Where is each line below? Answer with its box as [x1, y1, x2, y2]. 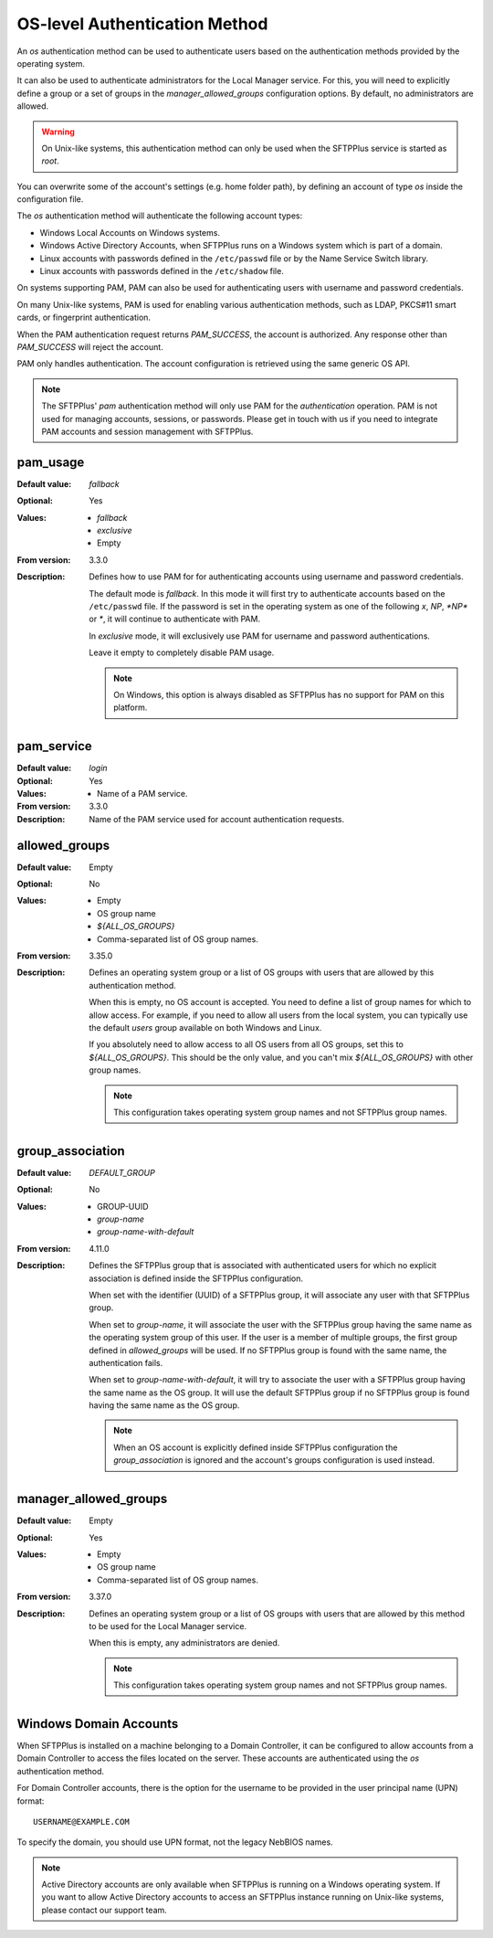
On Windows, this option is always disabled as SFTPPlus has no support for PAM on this [113, 689, 445, 700]
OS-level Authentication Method [16, 14, 268, 34]
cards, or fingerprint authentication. [16, 312, 151, 323]
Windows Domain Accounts [16, 1716, 179, 1731]
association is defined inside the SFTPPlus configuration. [89, 1273, 303, 1284]
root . [41, 155, 59, 166]
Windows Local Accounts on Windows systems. [39, 227, 221, 238]
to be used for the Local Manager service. [89, 1620, 246, 1631]
